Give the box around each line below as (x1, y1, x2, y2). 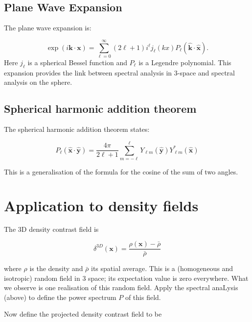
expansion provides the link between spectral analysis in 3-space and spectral (4, 67, 235, 77)
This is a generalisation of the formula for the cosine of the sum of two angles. (4, 166, 238, 176)
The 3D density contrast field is (4, 223, 99, 234)
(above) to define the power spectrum (4, 292, 116, 302)
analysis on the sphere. (4, 77, 72, 87)
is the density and (29, 263, 83, 273)
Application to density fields (4, 195, 199, 215)
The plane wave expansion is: (4, 23, 92, 33)
